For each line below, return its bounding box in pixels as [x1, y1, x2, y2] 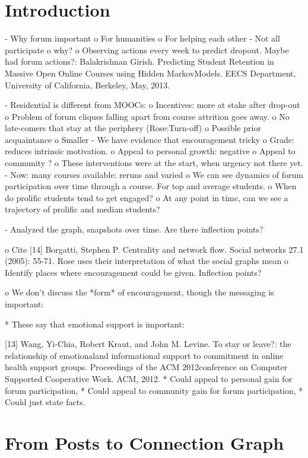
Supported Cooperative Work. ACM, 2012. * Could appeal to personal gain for [5, 372, 293, 384]
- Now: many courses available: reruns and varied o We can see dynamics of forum [5, 168, 303, 180]
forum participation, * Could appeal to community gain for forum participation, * [5, 384, 303, 396]
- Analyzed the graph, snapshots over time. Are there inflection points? [5, 223, 263, 236]
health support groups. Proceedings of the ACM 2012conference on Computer [5, 361, 288, 373]
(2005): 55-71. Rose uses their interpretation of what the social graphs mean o [5, 255, 288, 267]
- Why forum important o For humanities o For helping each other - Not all [5, 32, 280, 44]
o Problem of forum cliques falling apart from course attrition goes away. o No [5, 110, 290, 122]
